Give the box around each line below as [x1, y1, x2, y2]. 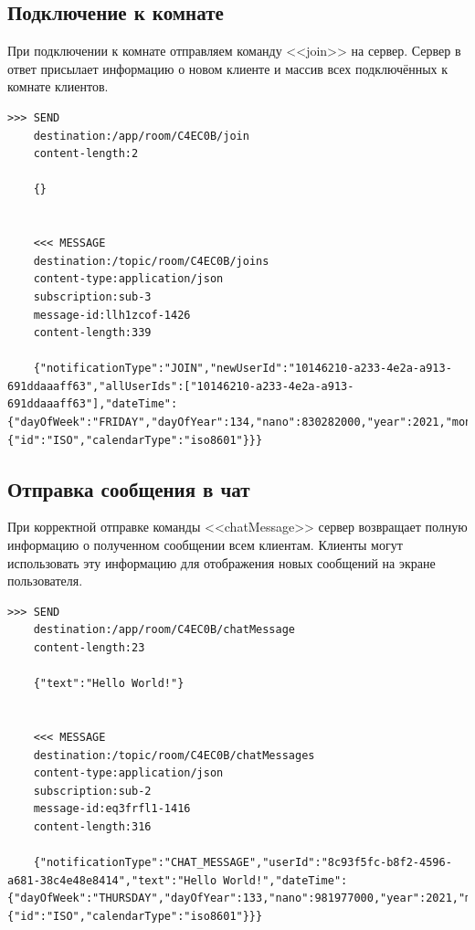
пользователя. [7, 571, 83, 590]
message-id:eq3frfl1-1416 [33, 802, 191, 816]
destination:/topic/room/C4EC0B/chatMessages [33, 748, 315, 762]
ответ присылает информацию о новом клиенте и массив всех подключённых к [7, 58, 449, 78]
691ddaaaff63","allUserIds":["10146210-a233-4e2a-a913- [7, 379, 354, 393]
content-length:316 [33, 819, 152, 833]
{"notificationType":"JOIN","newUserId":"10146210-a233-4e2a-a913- [33, 362, 452, 375]
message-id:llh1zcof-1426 [33, 308, 191, 322]
